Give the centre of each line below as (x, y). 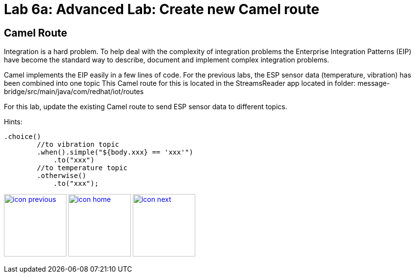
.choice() (22, 137)
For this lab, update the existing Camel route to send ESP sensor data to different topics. (146, 107)
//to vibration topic (78, 145)
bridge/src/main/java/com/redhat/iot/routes (74, 92)
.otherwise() (62, 176)
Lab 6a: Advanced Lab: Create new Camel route (162, 9)
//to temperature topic (82, 168)
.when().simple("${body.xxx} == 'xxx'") (115, 152)
